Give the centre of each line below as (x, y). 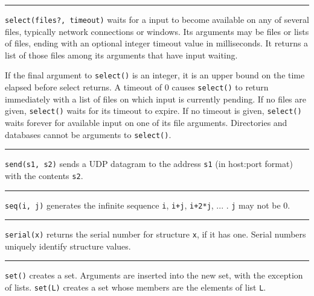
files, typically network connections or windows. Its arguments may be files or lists (157, 31)
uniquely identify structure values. (68, 246)
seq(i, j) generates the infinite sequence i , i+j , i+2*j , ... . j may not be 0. (148, 205)
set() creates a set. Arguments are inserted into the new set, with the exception (154, 275)
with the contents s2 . (44, 175)
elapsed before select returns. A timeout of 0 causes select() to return (137, 87)
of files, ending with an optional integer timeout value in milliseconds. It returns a (157, 43)
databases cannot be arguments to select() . (88, 134)
